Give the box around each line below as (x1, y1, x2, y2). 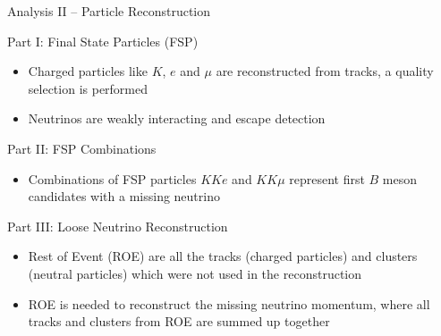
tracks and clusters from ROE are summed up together (28, 312, 330, 331)
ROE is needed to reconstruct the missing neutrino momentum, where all (28, 294, 430, 313)
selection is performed (28, 79, 148, 97)
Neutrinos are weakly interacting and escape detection (28, 109, 326, 128)
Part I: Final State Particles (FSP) (7, 31, 199, 50)
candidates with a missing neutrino (28, 187, 220, 206)
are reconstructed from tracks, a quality (216, 62, 434, 80)
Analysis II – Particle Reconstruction (7, 2, 211, 20)
